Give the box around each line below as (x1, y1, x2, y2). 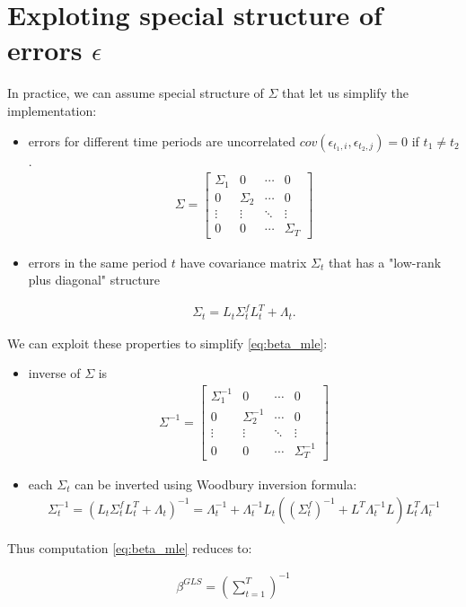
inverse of (28, 364, 81, 383)
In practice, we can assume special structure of (7, 84, 264, 102)
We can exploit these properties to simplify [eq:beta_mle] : (7, 333, 328, 352)
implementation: (7, 101, 97, 119)
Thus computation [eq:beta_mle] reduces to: (7, 538, 252, 557)
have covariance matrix (180, 252, 307, 271)
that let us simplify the (282, 84, 409, 102)
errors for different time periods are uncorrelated (28, 131, 296, 150)
